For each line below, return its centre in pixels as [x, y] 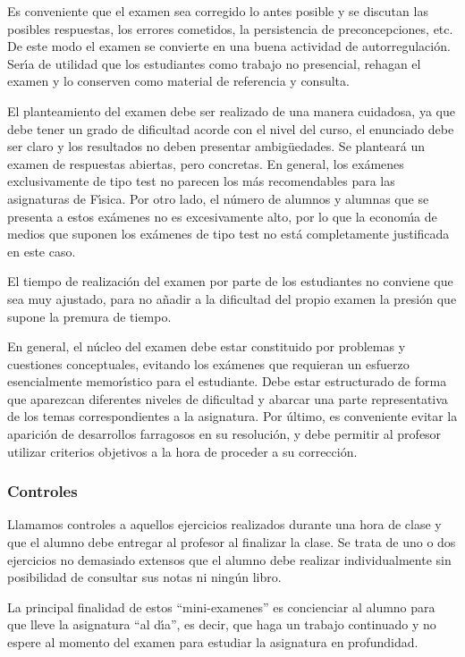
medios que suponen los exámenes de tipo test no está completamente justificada [228, 234]
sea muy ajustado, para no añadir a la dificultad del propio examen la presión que [232, 298]
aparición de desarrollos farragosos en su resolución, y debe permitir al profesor [224, 434]
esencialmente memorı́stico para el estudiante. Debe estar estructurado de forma [227, 381]
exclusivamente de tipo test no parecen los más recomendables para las [201, 181]
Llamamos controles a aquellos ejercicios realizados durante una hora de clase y [224, 524]
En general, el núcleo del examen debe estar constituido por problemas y [207, 346]
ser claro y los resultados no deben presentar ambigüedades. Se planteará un [216, 146]
